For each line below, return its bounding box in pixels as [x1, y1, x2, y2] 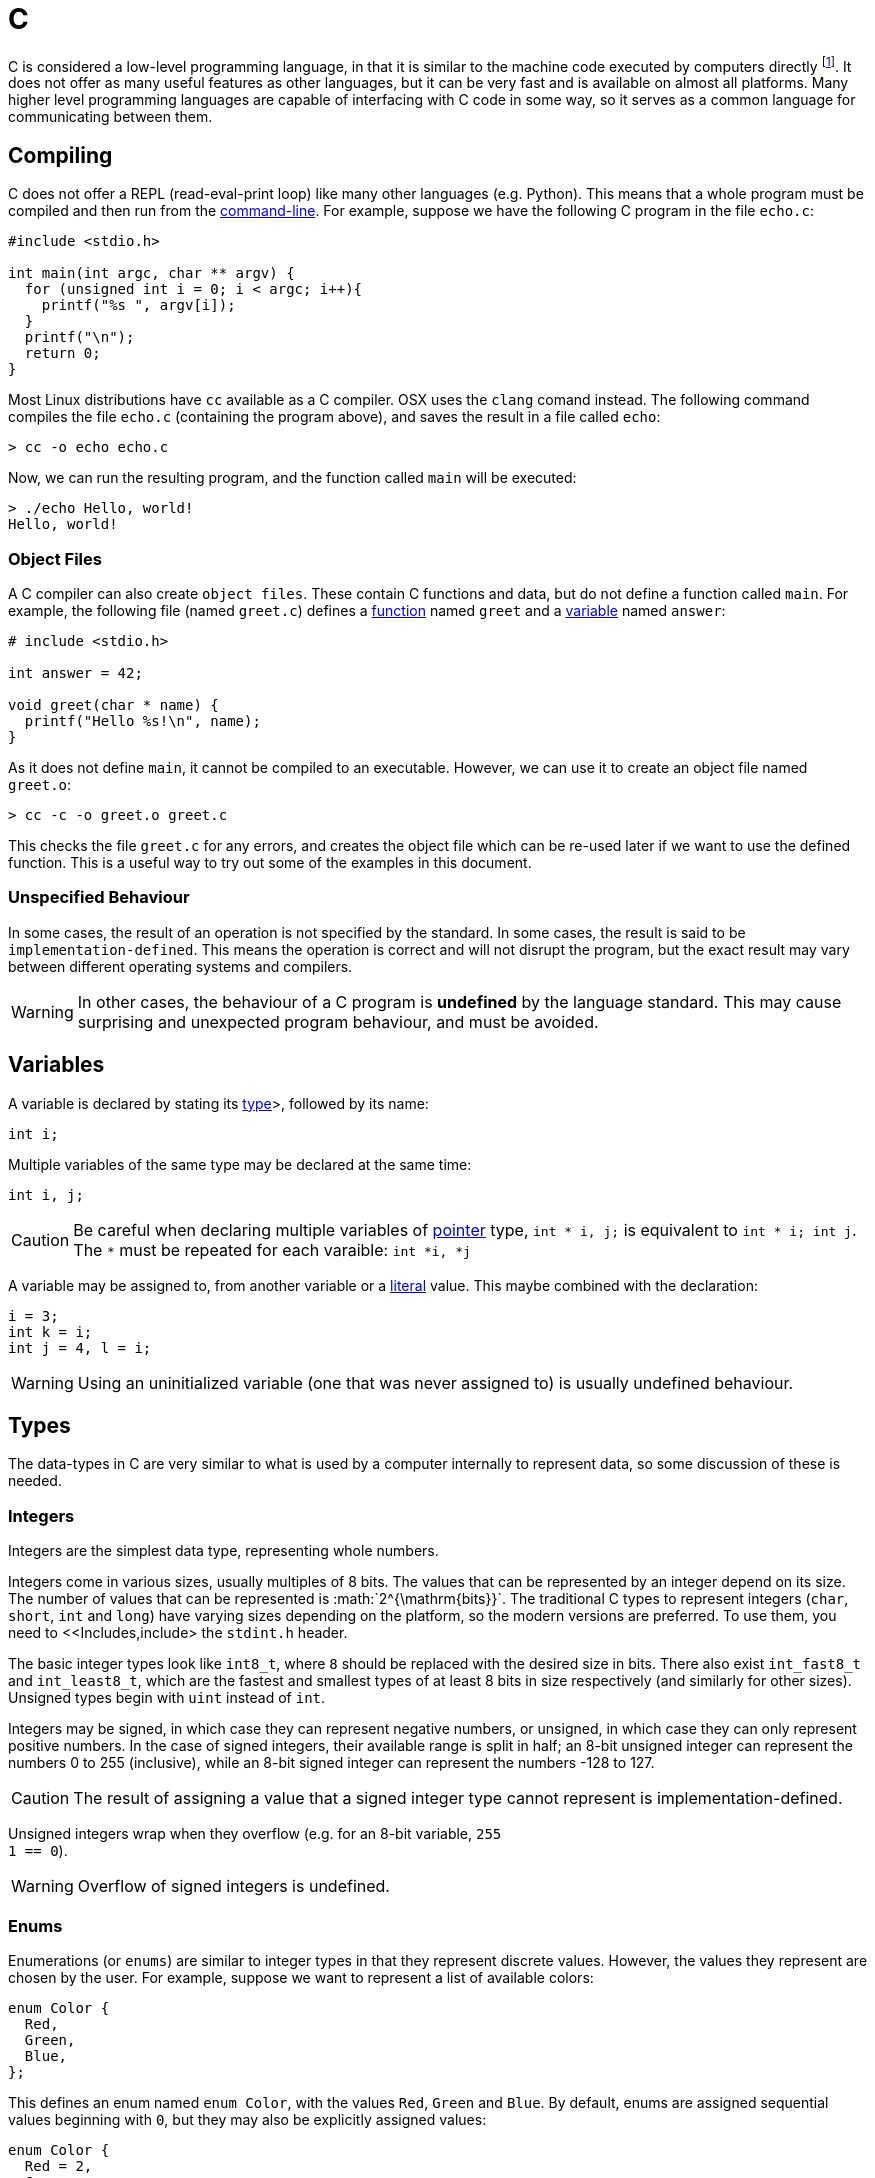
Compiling [8, 142, 113, 168]
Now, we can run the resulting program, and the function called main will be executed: [8, 469, 577, 487]
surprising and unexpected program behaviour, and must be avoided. [77, 1011, 599, 1032]
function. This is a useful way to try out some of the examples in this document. [8, 854, 532, 871]
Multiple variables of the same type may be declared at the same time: [8, 1155, 472, 1173]
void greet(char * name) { [8, 697, 219, 713]
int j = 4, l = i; [8, 1339, 152, 1356]
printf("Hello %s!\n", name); [24, 713, 261, 729]
